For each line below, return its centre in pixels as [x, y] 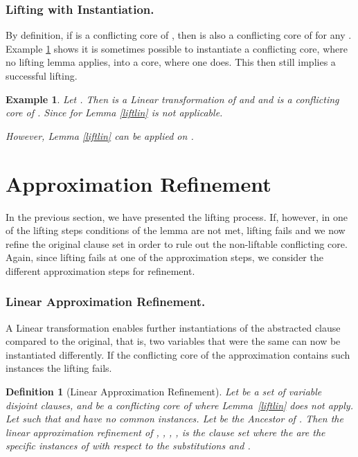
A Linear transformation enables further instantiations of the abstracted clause [173, 327]
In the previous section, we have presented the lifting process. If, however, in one [177, 216]
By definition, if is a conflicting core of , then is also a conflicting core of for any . [179, 35]
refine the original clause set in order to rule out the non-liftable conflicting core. [177, 243]
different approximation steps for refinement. [100, 270]
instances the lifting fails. [59, 368]
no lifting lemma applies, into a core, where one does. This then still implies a [171, 62]
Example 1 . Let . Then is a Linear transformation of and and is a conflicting [172, 99]
